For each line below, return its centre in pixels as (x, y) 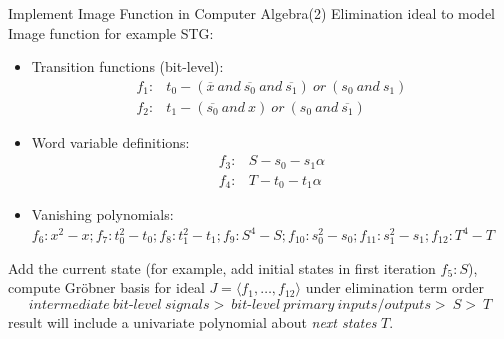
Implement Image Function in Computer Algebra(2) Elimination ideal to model (251, 13)
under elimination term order (394, 287)
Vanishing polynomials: (102, 214)
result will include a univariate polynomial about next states (192, 321)
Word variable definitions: (110, 141)
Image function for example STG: (111, 32)
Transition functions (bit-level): (127, 66)
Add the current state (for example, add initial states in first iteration (222, 267)
